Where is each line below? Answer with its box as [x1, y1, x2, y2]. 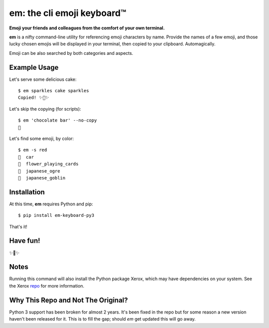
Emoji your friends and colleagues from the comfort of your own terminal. [9, 25, 165, 31]
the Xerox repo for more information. [9, 283, 85, 289]
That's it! [9, 223, 27, 229]
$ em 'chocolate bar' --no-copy [18, 118, 97, 123]
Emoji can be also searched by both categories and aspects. [9, 50, 134, 56]
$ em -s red [18, 147, 47, 153]
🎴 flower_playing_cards [18, 161, 79, 167]
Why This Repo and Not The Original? [9, 296, 128, 304]
